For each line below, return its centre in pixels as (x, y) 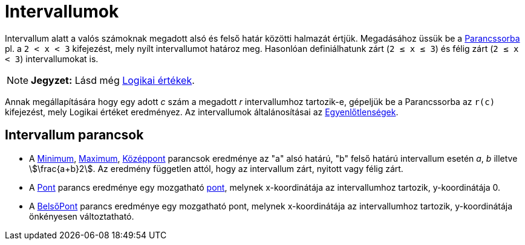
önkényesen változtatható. (82, 216)
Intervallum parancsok (74, 135)
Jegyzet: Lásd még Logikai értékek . (113, 80)
